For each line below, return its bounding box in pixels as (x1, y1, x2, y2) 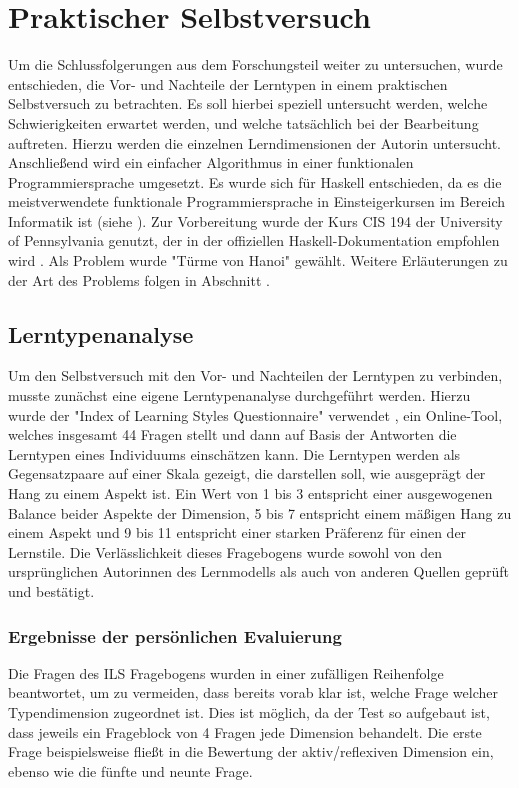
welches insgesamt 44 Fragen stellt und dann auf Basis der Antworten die (8, 424, 457, 445)
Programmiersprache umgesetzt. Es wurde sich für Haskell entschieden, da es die (8, 171, 502, 192)
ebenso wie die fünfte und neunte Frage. (8, 760, 253, 781)
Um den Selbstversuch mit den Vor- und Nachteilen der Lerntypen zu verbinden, (8, 365, 503, 386)
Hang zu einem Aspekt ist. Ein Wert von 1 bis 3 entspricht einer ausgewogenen (8, 483, 493, 504)
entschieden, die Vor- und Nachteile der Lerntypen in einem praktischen (8, 73, 448, 94)
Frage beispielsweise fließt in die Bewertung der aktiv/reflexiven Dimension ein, (8, 741, 494, 762)
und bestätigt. (8, 580, 95, 601)
